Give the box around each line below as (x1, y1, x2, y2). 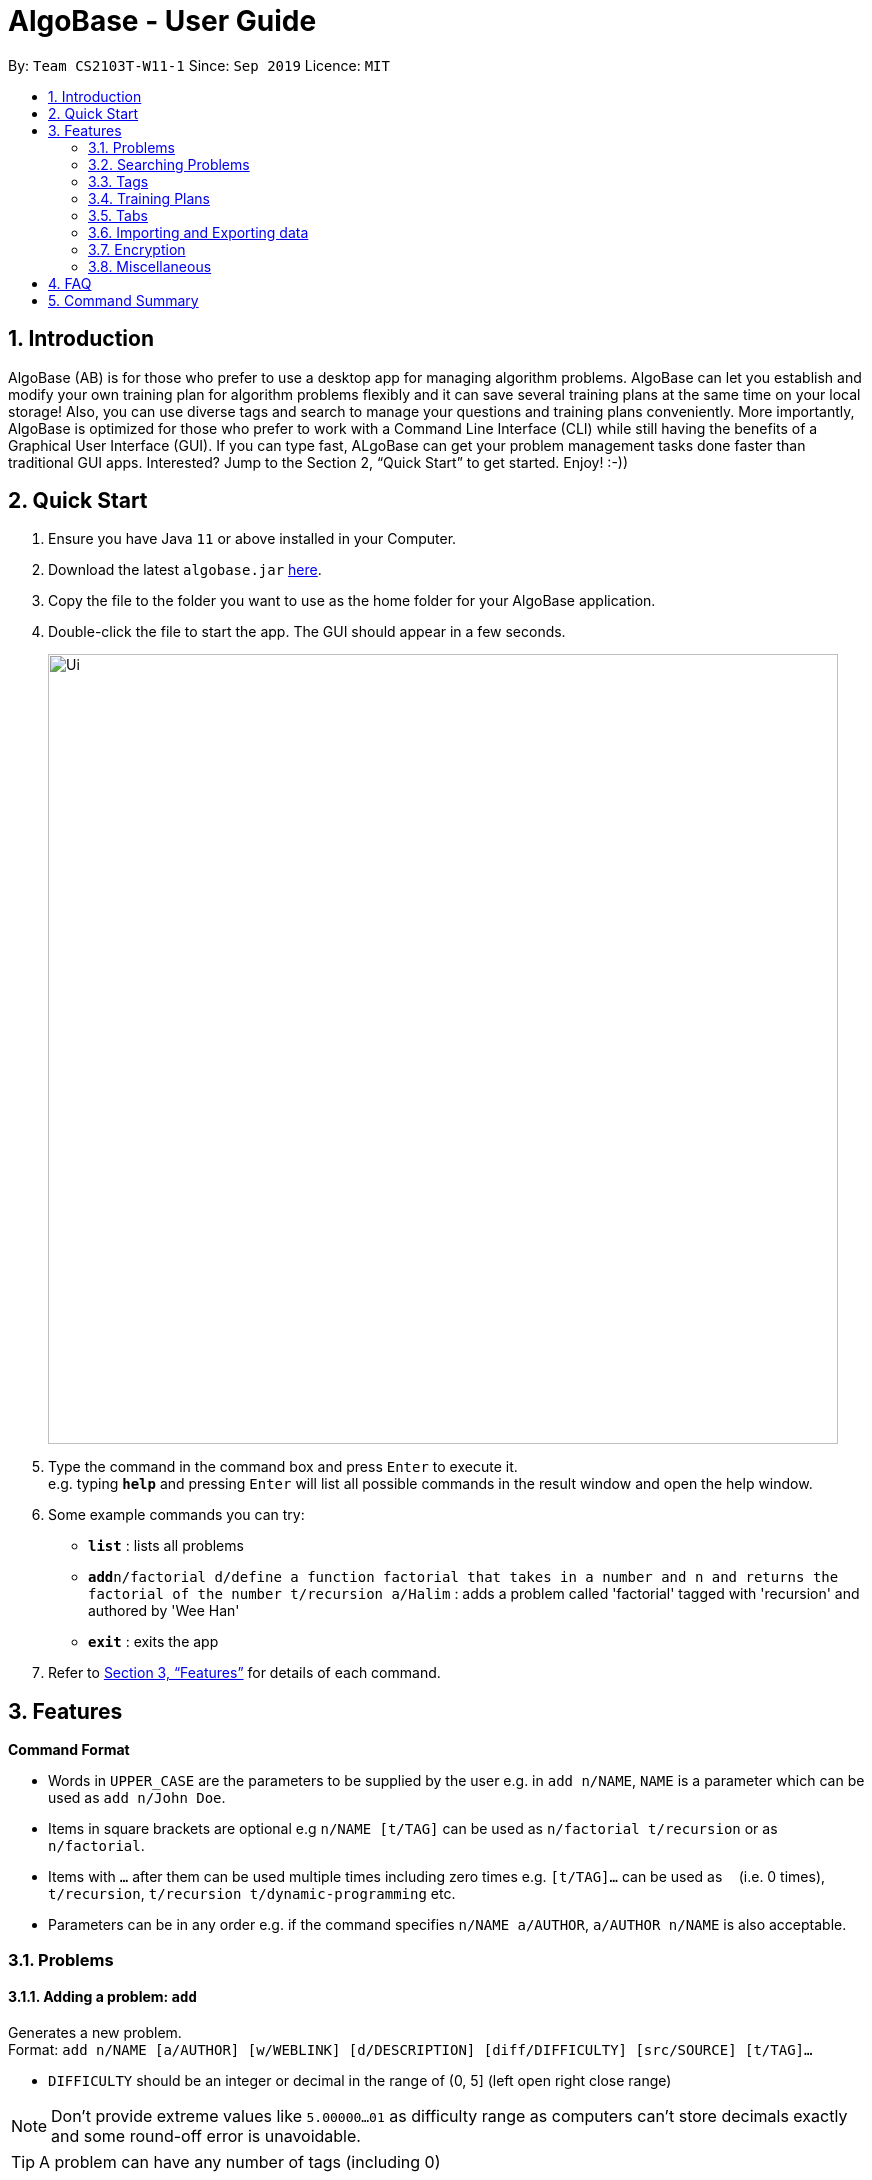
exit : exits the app (88, 1633, 219, 1651)
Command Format (8, 1741, 130, 1759)
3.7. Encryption (88, 240, 186, 258)
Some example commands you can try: (48, 1506, 305, 1524)
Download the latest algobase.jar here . (48, 561, 322, 579)
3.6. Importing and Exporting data (88, 223, 309, 241)
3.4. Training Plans (88, 189, 210, 207)
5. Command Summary (48, 291, 199, 309)
